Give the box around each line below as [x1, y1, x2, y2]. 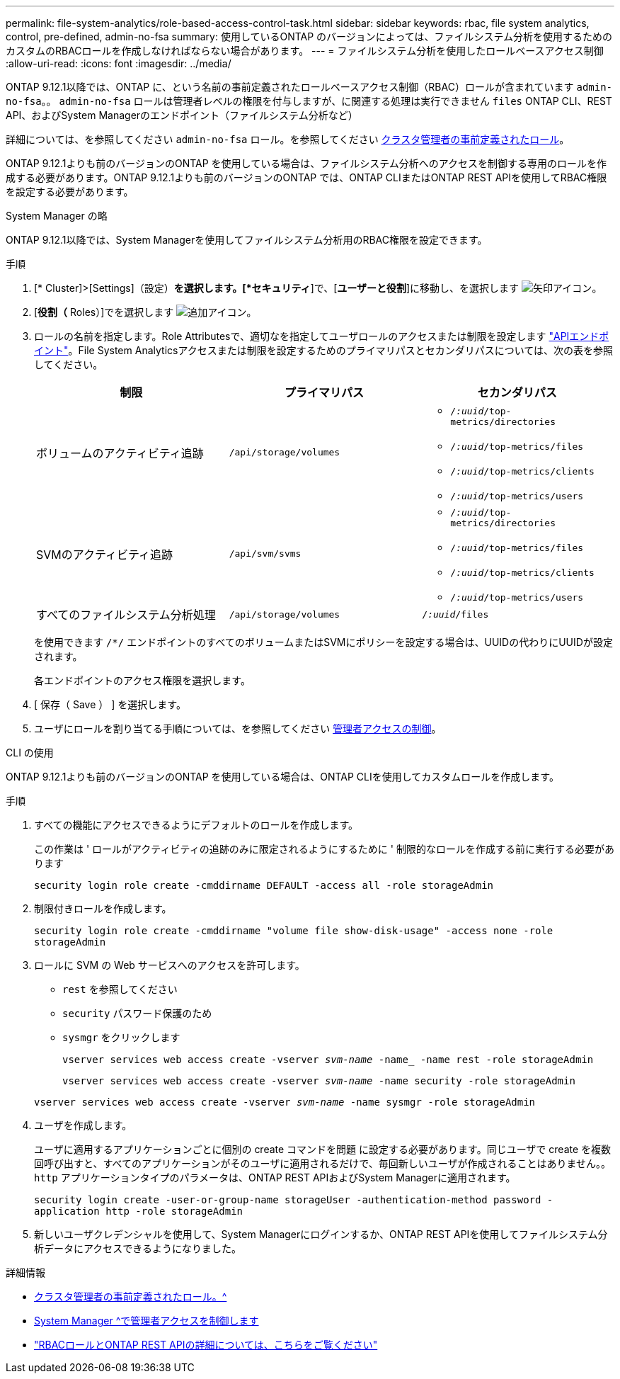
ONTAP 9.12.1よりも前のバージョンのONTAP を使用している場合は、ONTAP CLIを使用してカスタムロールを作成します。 [6, 771, 559, 783]
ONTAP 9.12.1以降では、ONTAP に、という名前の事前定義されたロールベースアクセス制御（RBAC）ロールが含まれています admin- [6, 81, 613, 93]
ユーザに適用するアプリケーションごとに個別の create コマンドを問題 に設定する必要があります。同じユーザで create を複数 [34, 1143, 612, 1155]
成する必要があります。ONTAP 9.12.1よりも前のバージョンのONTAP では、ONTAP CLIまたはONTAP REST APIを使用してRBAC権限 [6, 171, 607, 183]
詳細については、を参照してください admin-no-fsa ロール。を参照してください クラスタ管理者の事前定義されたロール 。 [6, 133, 570, 145]
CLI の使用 [6, 747, 54, 759]
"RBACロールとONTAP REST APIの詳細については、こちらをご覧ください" [34, 1339, 378, 1351]
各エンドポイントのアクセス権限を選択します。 [34, 674, 251, 686]
